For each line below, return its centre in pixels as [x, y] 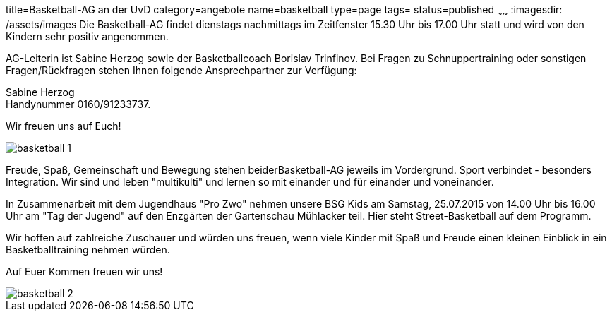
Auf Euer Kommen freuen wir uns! [84, 271]
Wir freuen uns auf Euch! [64, 126]
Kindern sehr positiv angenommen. [87, 36]
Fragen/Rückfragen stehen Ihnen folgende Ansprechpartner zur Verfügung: [181, 70]
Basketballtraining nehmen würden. [88, 249]
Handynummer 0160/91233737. [78, 104]
